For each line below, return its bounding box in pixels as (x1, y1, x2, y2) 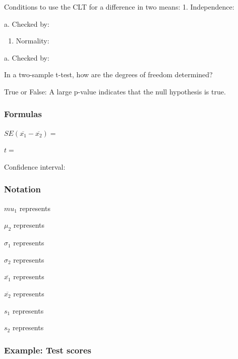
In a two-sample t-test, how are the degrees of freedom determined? (4, 69, 213, 80)
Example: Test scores (4, 343, 92, 356)
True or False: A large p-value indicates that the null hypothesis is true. (4, 86, 226, 96)
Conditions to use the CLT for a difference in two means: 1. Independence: (4, 2, 234, 12)
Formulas (4, 108, 42, 120)
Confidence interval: (4, 161, 66, 172)
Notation (4, 183, 41, 195)
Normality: (16, 35, 49, 46)
